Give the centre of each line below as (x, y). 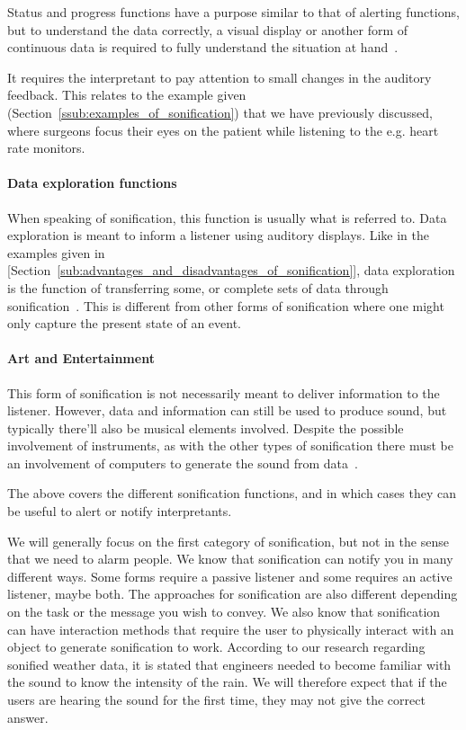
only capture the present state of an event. (124, 323)
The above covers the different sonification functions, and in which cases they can (232, 493)
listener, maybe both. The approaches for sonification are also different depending (233, 594)
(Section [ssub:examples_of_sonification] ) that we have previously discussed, (220, 112)
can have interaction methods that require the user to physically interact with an (231, 629)
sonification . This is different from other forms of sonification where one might (226, 305)
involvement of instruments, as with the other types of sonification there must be (231, 445)
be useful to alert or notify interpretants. (120, 511)
